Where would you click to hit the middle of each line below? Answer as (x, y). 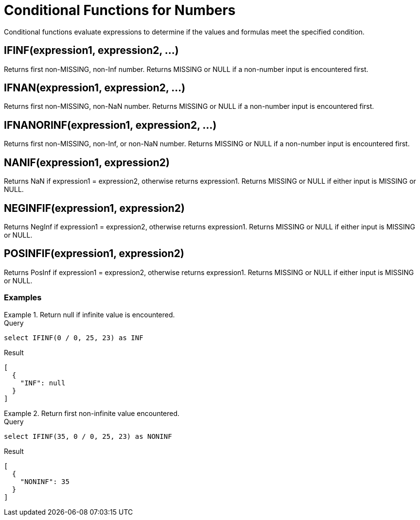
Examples (23, 298)
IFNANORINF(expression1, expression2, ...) (110, 125)
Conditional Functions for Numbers (120, 10)
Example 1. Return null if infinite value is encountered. (89, 314)
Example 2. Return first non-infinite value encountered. (92, 413)
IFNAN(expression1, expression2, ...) (95, 88)
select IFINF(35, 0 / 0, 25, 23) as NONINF (88, 436)
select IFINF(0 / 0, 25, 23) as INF (74, 338)
